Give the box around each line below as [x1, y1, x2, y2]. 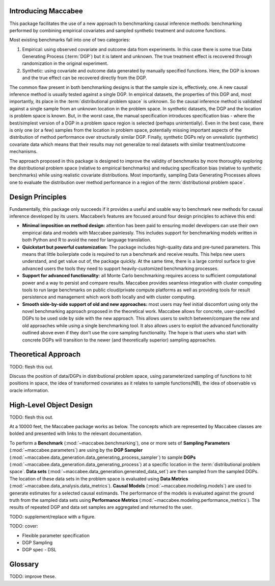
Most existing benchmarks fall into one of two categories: [9, 37, 130, 43]
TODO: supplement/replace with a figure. [9, 514, 96, 520]
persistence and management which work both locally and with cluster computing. [22, 294, 196, 300]
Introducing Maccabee [9, 7, 84, 15]
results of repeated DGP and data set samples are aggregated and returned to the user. [9, 504, 193, 510]
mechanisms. [9, 149, 38, 155]
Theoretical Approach [9, 350, 81, 359]
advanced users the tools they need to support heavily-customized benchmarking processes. [22, 265, 219, 272]
